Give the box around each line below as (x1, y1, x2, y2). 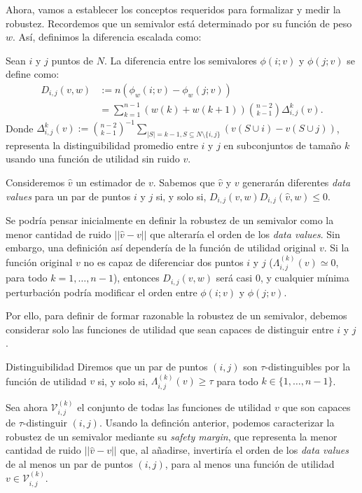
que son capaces (282, 399, 351, 414)
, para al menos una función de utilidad (165, 456, 335, 471)
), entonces (113, 270, 160, 285)
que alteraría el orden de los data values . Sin (150, 226, 340, 241)
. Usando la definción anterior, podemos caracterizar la (99, 415, 335, 430)
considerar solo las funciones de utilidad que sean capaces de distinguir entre (6, 321, 334, 336)
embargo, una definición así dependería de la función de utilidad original (6, 240, 316, 255)
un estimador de (76, 175, 146, 190)
